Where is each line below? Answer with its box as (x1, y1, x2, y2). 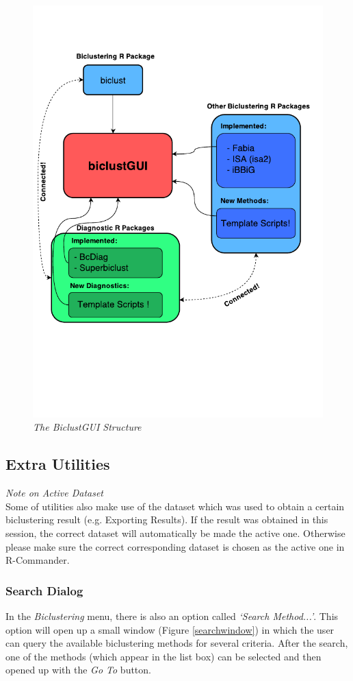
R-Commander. (5, 553, 70, 567)
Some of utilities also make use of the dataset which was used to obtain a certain (5, 499, 345, 513)
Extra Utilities (5, 453, 110, 475)
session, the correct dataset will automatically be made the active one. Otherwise (5, 525, 345, 540)
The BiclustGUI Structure (33, 420, 142, 434)
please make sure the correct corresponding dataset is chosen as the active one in (5, 539, 345, 553)
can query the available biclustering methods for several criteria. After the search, (5, 636, 348, 650)
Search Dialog (5, 582, 83, 599)
